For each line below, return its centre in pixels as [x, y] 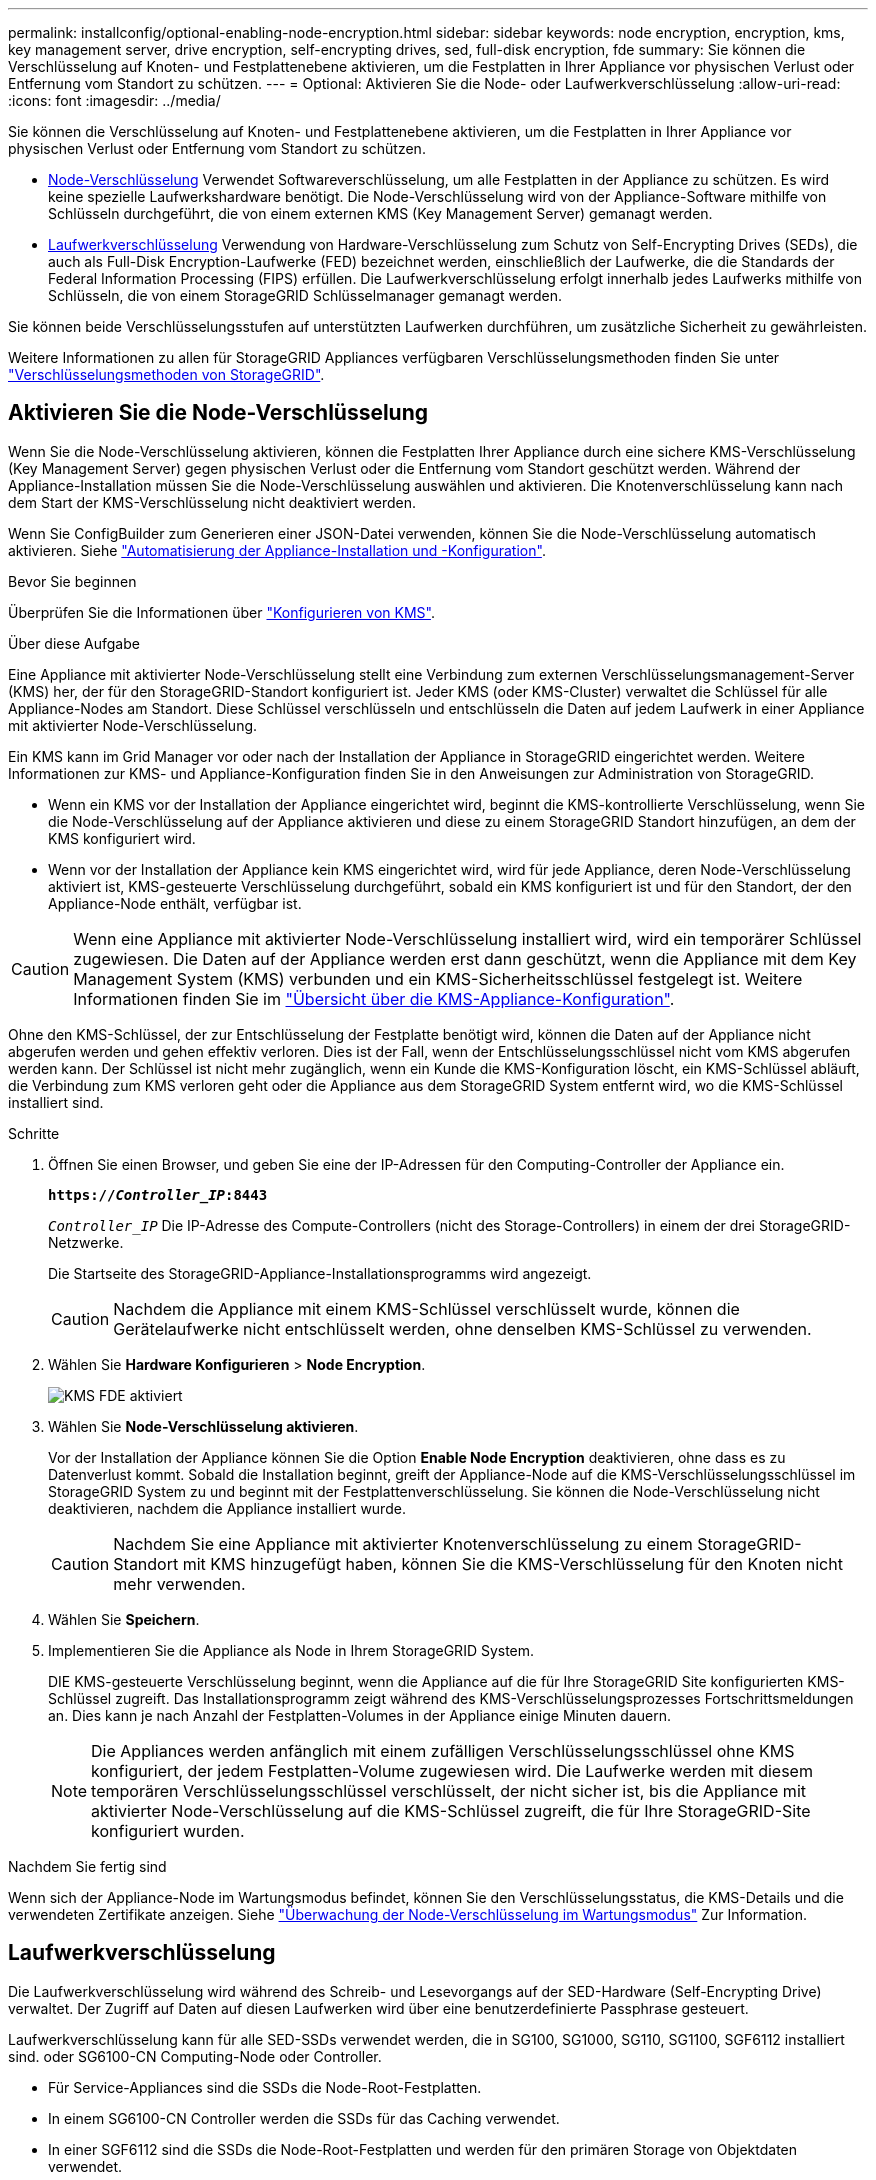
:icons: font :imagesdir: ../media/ [114, 100]
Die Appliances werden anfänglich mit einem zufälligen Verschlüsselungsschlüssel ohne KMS [443, 1750]
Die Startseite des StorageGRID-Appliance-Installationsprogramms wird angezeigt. [320, 1273]
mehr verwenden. [179, 1583]
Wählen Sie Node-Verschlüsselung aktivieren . [203, 1426]
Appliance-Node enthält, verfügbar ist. [175, 903]
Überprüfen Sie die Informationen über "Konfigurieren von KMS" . [221, 612]
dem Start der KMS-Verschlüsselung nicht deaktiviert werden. [212, 502]
